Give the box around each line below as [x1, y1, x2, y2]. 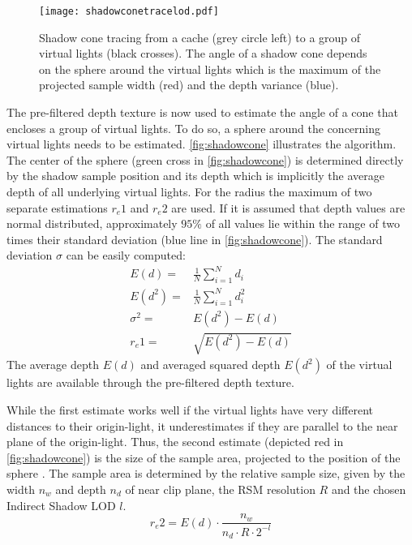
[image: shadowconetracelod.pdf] [39, 6, 219, 17]
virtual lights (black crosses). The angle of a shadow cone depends [39, 45, 367, 62]
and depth [55, 481, 106, 497]
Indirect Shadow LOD [6, 496, 116, 513]
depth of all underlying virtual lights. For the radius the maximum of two [6, 183, 372, 200]
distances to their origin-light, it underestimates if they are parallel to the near [6, 417, 398, 434]
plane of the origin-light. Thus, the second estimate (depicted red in [6, 433, 344, 450]
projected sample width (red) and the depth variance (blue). [39, 76, 339, 93]
